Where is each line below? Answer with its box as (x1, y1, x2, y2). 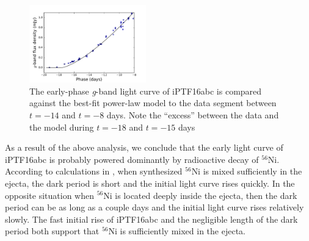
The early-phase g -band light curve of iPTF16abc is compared (29, 84, 262, 97)
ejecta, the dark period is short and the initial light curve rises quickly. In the (5, 176, 295, 189)
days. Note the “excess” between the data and (106, 108, 279, 121)
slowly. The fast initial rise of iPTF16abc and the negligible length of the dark (5, 212, 298, 225)
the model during (29, 120, 94, 133)
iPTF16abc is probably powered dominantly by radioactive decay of (5, 153, 259, 165)
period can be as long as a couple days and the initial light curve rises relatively (5, 201, 304, 214)
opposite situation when (5, 189, 95, 201)
